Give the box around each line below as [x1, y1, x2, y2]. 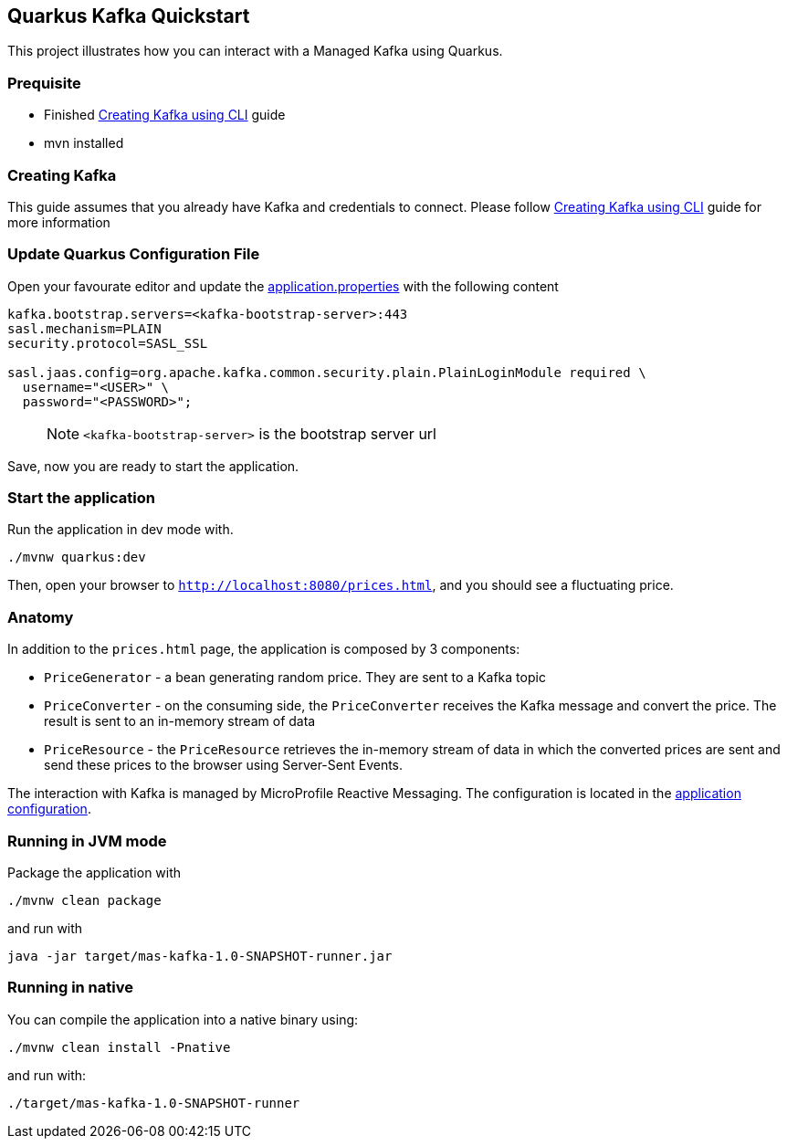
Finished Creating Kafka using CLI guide [44, 107, 286, 123]
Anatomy [7, 607, 74, 626]
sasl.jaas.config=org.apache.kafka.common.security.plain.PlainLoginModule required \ [7, 364, 646, 380]
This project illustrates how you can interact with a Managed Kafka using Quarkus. [7, 43, 503, 59]
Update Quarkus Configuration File [7, 245, 260, 264]
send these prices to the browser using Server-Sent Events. [44, 757, 404, 773]
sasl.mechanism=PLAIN [7, 321, 162, 336]
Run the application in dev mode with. [7, 521, 234, 538]
